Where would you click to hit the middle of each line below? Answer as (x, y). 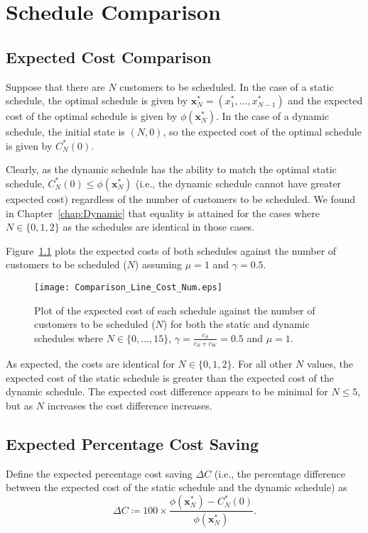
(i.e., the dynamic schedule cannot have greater (239, 183)
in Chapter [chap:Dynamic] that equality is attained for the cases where (163, 213)
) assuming (158, 264)
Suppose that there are (55, 86)
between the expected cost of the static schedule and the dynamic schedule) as (177, 487)
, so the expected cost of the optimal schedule (262, 132)
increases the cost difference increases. (130, 405)
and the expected (325, 100)
